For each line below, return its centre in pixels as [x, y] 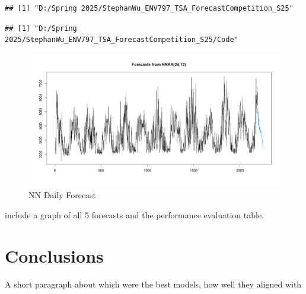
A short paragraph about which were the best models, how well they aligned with [153, 284]
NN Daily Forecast [63, 195]
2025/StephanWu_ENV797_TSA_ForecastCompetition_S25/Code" [122, 40]
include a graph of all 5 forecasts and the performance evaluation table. [135, 214]
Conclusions [54, 255]
